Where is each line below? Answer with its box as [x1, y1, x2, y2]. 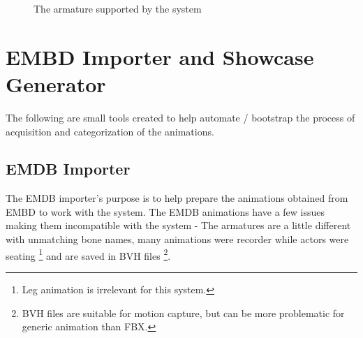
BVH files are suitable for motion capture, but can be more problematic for [22, 305, 345, 320]
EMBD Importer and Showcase [6, 42, 314, 71]
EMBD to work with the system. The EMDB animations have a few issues [6, 204, 325, 219]
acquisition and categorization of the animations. [6, 124, 214, 138]
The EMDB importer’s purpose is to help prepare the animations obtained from [6, 191, 348, 205]
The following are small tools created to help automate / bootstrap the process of [6, 110, 355, 124]
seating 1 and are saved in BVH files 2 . [6, 246, 171, 263]
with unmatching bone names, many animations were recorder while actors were [6, 232, 349, 247]
